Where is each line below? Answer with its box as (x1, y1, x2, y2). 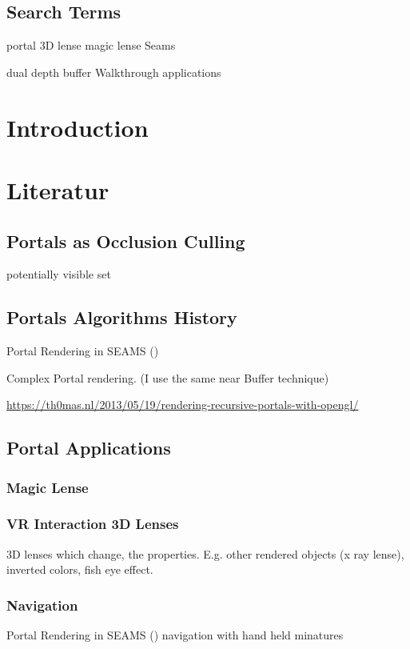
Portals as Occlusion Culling (6, 228, 245, 253)
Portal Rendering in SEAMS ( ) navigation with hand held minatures (6, 627, 344, 643)
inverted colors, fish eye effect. (6, 561, 153, 578)
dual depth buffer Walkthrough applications (6, 63, 221, 80)
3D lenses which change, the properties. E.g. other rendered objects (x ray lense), (6, 545, 404, 562)
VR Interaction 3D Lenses (6, 514, 179, 534)
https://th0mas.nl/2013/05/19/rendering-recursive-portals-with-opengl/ (6, 396, 359, 413)
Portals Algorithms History (6, 305, 237, 330)
